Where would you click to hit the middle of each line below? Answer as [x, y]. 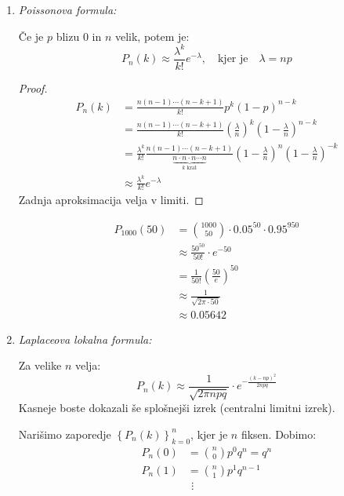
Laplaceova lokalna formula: [85, 339]
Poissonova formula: [67, 9]
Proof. [33, 88]
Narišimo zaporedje [65, 434]
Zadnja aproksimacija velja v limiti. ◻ [111, 200]
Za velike [40, 365]
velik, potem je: [152, 36]
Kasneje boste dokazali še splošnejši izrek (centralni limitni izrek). [177, 408]
